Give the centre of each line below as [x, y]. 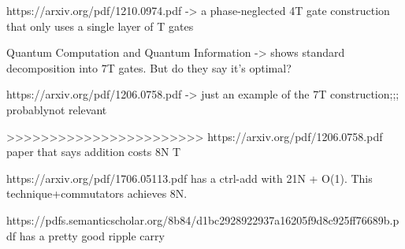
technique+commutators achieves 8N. [97, 193]
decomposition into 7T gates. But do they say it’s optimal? [149, 67]
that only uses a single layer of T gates [100, 26]
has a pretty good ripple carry [92, 235]
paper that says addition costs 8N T [94, 152]
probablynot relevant [57, 109]
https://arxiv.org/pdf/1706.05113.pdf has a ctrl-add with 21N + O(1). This [189, 178]
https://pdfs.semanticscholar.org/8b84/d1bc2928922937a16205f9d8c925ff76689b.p [203, 219]
